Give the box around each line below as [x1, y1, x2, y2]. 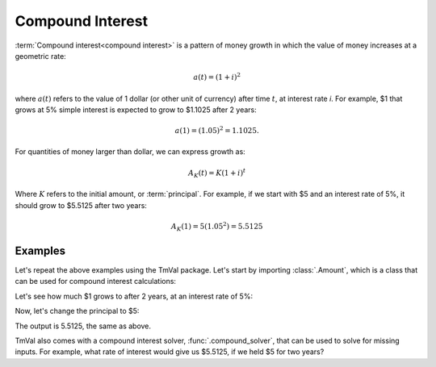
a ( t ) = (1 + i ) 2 [193, 71, 241, 82]
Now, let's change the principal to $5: [15, 307, 140, 316]
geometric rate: [15, 51, 66, 60]
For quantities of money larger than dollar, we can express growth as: [15, 147, 245, 156]
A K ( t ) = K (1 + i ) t [188, 167, 246, 179]
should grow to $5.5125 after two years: [15, 200, 147, 210]
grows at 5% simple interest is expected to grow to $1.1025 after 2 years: [15, 105, 258, 115]
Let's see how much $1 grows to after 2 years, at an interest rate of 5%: [15, 291, 254, 301]
